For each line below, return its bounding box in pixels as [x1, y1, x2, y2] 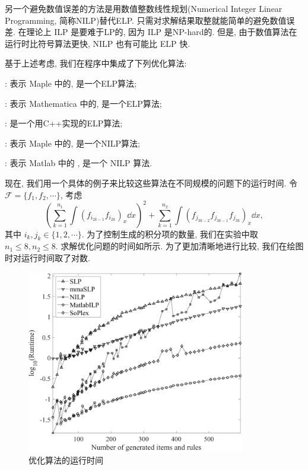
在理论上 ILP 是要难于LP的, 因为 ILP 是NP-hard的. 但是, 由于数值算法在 [18, 26, 297, 38]
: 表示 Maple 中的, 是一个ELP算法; [5, 77, 136, 89]
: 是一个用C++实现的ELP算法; [5, 117, 123, 129]
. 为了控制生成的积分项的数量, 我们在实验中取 [81, 227, 258, 240]
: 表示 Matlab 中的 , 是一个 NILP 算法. [5, 157, 153, 169]
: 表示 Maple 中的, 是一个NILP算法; [5, 136, 140, 149]
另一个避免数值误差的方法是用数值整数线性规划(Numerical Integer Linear [5, 2, 282, 14]
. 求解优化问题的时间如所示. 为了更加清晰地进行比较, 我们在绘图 [55, 240, 304, 252]
